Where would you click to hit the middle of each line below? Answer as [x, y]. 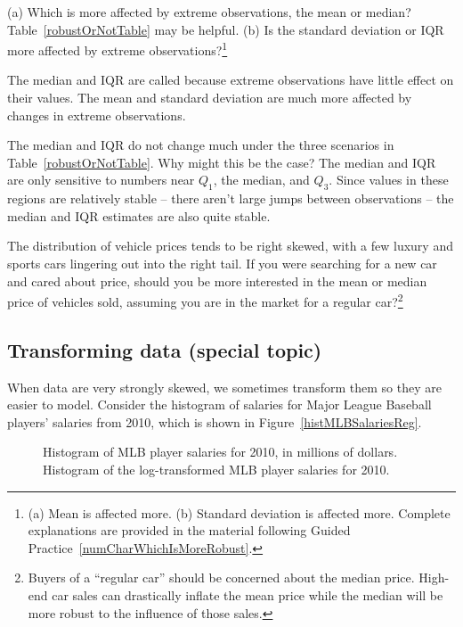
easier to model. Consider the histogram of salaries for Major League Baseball [219, 404]
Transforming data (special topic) [165, 349]
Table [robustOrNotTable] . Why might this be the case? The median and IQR [222, 162]
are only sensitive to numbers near [101, 180]
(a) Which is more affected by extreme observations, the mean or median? [209, 12]
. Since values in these [389, 180]
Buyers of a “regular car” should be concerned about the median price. [221, 577]
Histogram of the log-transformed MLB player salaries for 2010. [216, 469]
